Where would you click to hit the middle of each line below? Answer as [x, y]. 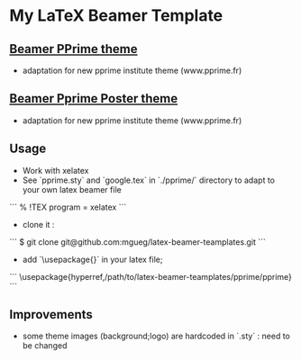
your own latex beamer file [72, 189]
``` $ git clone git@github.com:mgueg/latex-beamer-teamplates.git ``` [137, 242]
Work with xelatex [55, 170]
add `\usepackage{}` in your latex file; [92, 259]
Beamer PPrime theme [73, 49]
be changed [45, 346]
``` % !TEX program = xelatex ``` [68, 207]
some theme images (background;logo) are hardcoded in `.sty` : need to [156, 336]
